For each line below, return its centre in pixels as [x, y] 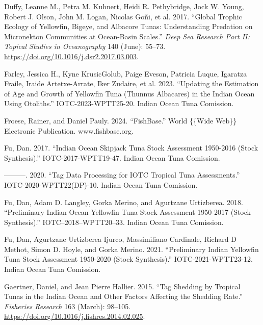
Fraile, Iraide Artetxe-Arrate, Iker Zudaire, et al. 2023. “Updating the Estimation [131, 83]
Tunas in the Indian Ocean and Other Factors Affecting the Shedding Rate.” [124, 296]
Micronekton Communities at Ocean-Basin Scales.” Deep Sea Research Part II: [127, 36]
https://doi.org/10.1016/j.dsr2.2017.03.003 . [71, 56]
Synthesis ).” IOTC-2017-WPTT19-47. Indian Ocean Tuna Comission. [112, 157]
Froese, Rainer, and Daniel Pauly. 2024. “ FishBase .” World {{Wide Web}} [121, 120]
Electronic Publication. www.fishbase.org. [69, 130]
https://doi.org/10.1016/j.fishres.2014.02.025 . [75, 316]
